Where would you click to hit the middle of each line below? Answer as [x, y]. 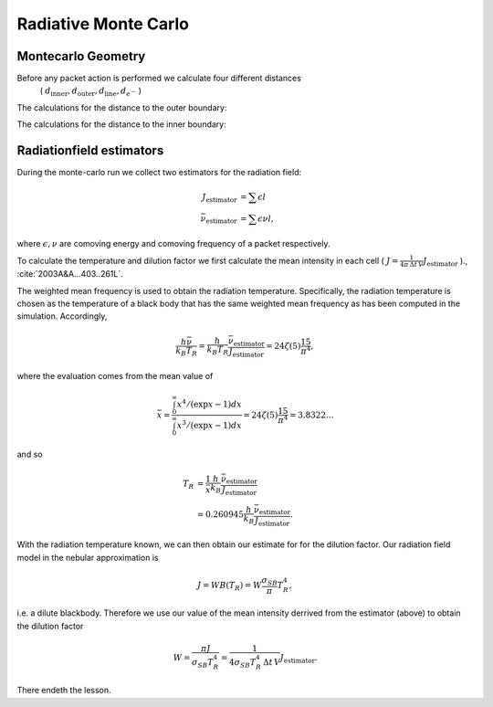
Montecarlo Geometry [81, 56]
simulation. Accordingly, [62, 316]
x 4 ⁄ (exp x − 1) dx [209, 403]
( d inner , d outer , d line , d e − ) [90, 92]
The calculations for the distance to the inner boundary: [122, 124]
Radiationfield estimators [90, 151]
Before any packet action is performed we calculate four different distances [159, 79]
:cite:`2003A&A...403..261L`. [70, 274]
